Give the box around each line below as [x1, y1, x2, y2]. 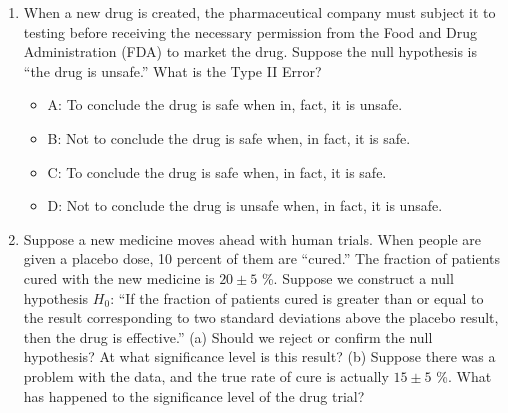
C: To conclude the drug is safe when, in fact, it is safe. [47, 161, 387, 182]
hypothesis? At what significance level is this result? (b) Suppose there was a [23, 346, 496, 367]
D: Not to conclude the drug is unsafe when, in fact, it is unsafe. [47, 195, 443, 216]
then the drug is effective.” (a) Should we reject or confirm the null [23, 326, 433, 347]
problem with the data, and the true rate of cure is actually [23, 365, 389, 386]
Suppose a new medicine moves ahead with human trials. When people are [23, 228, 482, 249]
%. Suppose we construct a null [261, 267, 454, 288]
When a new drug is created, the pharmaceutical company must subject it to [23, 2, 496, 22]
